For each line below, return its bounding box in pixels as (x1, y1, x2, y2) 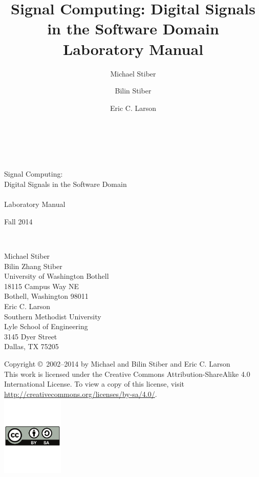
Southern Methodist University (4, 311, 101, 321)
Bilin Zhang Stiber (4, 260, 62, 271)
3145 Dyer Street (4, 331, 57, 341)
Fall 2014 (4, 216, 33, 226)
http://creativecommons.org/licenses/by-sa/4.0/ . (4, 388, 157, 399)
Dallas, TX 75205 (4, 341, 59, 352)
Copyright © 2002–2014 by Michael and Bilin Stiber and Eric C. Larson (4, 358, 230, 369)
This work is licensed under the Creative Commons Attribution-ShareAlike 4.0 (4, 368, 250, 379)
